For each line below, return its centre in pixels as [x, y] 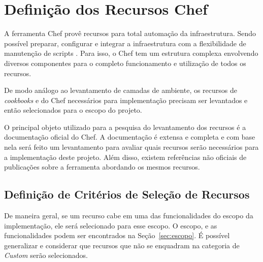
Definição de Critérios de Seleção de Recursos [127, 194]
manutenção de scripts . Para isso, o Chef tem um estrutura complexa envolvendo [131, 53]
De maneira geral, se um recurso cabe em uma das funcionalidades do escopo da [129, 216]
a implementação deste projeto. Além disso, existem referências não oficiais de [125, 157]
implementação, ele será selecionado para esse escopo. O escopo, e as [111, 225]
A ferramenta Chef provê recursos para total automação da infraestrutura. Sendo [130, 33]
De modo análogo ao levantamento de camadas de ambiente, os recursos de [121, 90]
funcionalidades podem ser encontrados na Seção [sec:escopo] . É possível [117, 235]
